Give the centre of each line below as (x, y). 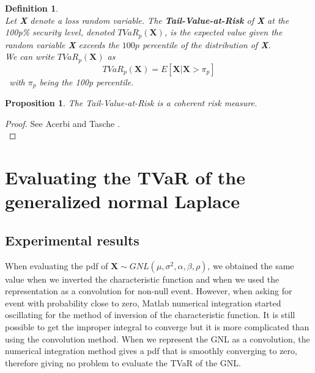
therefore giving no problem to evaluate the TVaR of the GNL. (123, 362)
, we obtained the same (251, 265)
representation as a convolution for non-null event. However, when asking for (149, 291)
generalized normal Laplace (122, 201)
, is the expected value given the (223, 32)
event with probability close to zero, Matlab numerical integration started (143, 302)
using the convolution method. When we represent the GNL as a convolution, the (157, 339)
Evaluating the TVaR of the (125, 177)
